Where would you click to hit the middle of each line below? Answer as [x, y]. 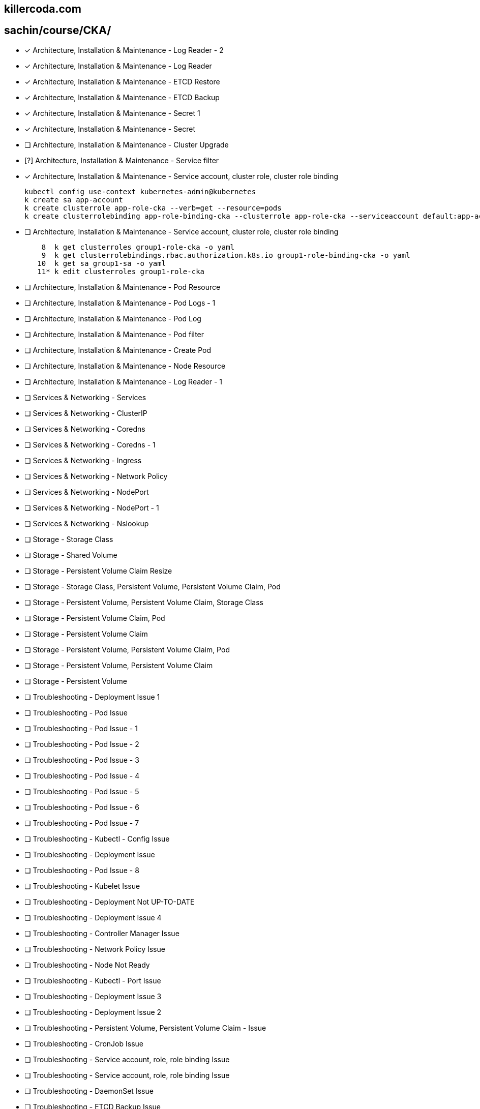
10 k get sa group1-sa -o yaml [102, 263]
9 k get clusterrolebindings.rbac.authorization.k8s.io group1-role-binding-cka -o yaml [226, 255]
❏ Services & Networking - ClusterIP [86, 413]
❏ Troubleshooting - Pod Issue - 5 [82, 791]
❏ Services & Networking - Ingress [83, 460]
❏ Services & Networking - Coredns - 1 [90, 444]
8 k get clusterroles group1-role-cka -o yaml [138, 247]
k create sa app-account [74, 200]
